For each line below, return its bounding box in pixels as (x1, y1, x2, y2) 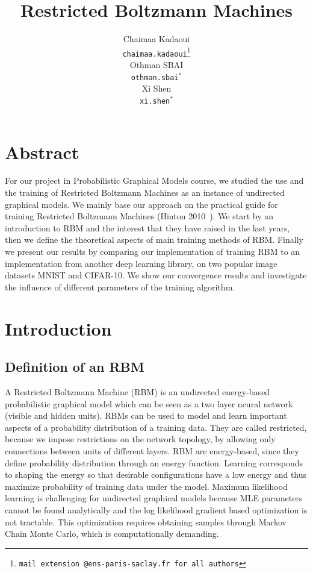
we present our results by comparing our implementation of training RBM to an (5, 245, 300, 258)
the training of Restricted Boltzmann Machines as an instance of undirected (5, 186, 285, 199)
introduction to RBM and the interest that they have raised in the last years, (5, 221, 290, 234)
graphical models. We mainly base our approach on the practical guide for (5, 198, 278, 210)
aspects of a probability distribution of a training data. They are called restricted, (5, 421, 307, 433)
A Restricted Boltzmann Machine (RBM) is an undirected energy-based (5, 385, 270, 398)
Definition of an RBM (5, 357, 144, 376)
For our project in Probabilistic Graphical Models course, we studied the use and (5, 174, 304, 187)
